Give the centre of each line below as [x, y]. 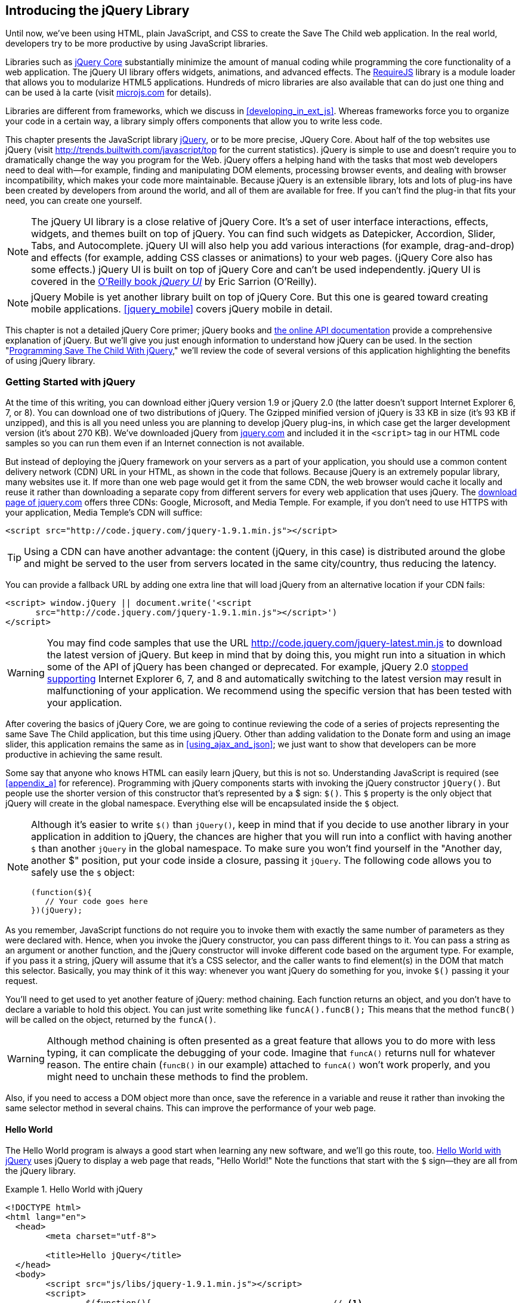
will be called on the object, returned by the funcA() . [111, 1020]
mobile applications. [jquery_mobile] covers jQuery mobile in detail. [182, 309]
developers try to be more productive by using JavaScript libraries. [137, 44]
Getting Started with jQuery [70, 381]
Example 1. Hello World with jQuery [74, 1189]
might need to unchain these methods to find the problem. [177, 1077]
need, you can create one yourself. [74, 201]
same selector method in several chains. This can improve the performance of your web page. [191, 1108]
